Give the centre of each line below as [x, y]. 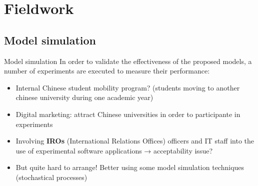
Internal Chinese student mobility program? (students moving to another [128, 87]
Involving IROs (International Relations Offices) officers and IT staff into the [135, 141]
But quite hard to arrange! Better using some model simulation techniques [130, 167]
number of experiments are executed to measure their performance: [107, 71]
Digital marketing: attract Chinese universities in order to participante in [128, 114]
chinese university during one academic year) [84, 97]
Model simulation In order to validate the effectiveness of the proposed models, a [128, 61]
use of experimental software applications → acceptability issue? [114, 150]
